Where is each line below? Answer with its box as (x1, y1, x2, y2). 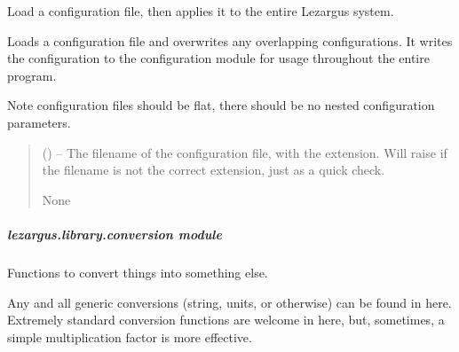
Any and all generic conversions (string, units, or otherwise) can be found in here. (7, 293, 452, 311)
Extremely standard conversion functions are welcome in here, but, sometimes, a (7, 310, 445, 329)
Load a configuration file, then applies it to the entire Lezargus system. (7, 2, 394, 20)
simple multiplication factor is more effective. (7, 327, 252, 346)
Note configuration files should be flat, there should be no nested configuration (7, 96, 435, 114)
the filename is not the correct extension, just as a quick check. (42, 160, 385, 179)
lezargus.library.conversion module (7, 224, 222, 243)
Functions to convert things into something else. (7, 262, 268, 281)
